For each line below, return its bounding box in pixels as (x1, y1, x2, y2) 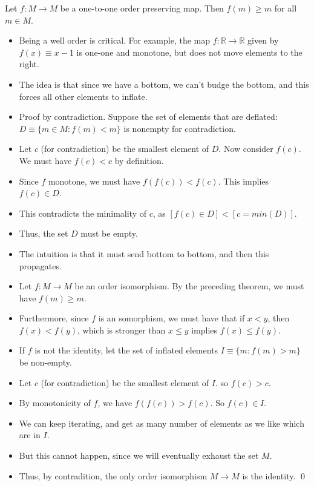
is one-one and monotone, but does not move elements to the (76, 45, 303, 58)
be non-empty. (19, 356, 72, 369)
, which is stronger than (77, 323, 166, 336)
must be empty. (80, 227, 138, 240)
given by (247, 34, 279, 47)
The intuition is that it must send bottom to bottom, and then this (19, 247, 269, 260)
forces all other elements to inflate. (19, 90, 148, 102)
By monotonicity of (19, 396, 91, 409)
